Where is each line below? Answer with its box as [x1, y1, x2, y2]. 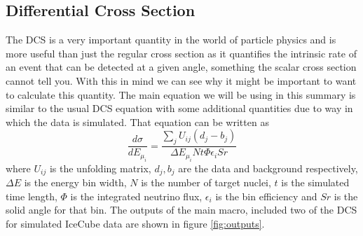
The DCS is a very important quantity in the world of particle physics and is [6, 32, 336, 47]
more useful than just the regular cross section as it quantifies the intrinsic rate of [6, 46, 357, 60]
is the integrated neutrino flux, [70, 188, 203, 203]
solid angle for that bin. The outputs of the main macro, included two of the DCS [6, 202, 357, 217]
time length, [6, 188, 57, 203]
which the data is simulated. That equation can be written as [6, 114, 269, 129]
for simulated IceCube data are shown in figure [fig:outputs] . [6, 216, 265, 230]
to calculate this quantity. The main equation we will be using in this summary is [6, 87, 356, 102]
